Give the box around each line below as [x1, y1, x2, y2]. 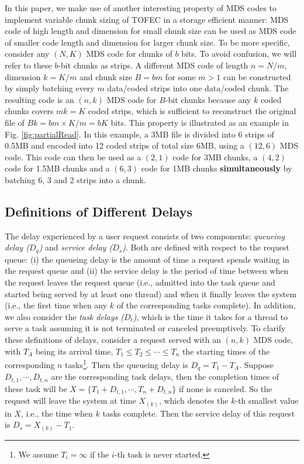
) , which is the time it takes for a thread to [133, 310, 288, 322]
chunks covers [5, 105, 54, 117]
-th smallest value [235, 394, 299, 407]
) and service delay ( [39, 241, 113, 253]
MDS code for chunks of [86, 47, 172, 60]
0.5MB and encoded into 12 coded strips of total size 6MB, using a [5, 139, 244, 152]
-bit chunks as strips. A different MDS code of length [58, 59, 248, 71]
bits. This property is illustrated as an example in [110, 116, 289, 128]
